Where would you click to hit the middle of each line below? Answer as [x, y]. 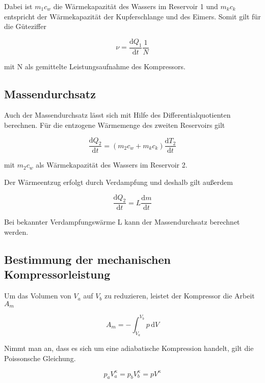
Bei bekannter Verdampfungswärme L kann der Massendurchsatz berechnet [122, 222]
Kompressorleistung [57, 274]
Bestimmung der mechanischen [87, 259]
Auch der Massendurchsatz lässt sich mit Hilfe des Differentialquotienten [117, 115]
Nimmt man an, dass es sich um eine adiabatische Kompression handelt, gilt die [129, 348]
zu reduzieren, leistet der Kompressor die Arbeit [179, 296]
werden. [16, 232]
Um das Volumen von [38, 296]
